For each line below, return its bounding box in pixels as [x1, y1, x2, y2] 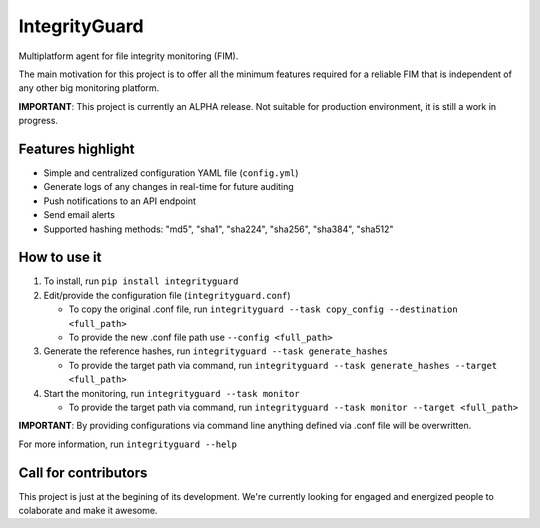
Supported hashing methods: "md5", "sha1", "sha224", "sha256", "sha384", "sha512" [43, 223, 394, 235]
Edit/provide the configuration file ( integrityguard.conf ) [43, 289, 291, 301]
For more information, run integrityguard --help [18, 438, 237, 450]
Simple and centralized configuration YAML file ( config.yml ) [43, 167, 299, 179]
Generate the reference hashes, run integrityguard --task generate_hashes [43, 345, 389, 357]
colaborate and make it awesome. [18, 505, 158, 517]
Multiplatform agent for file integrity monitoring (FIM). [18, 50, 239, 62]
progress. [18, 115, 59, 127]
